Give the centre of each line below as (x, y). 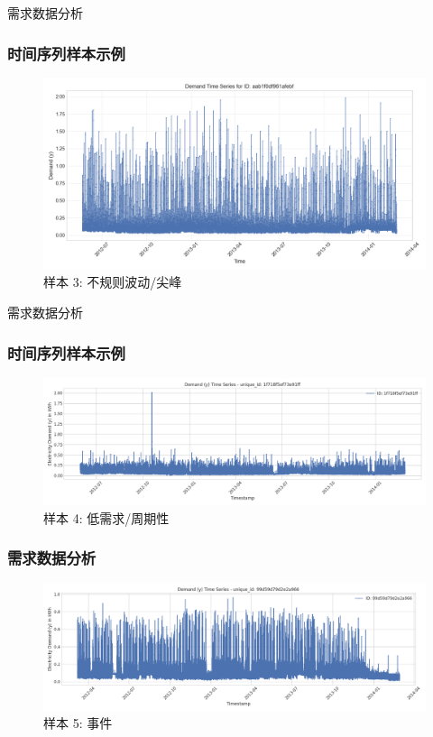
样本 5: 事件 (78, 723)
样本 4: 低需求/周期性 (106, 517)
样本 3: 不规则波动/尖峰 (113, 282)
